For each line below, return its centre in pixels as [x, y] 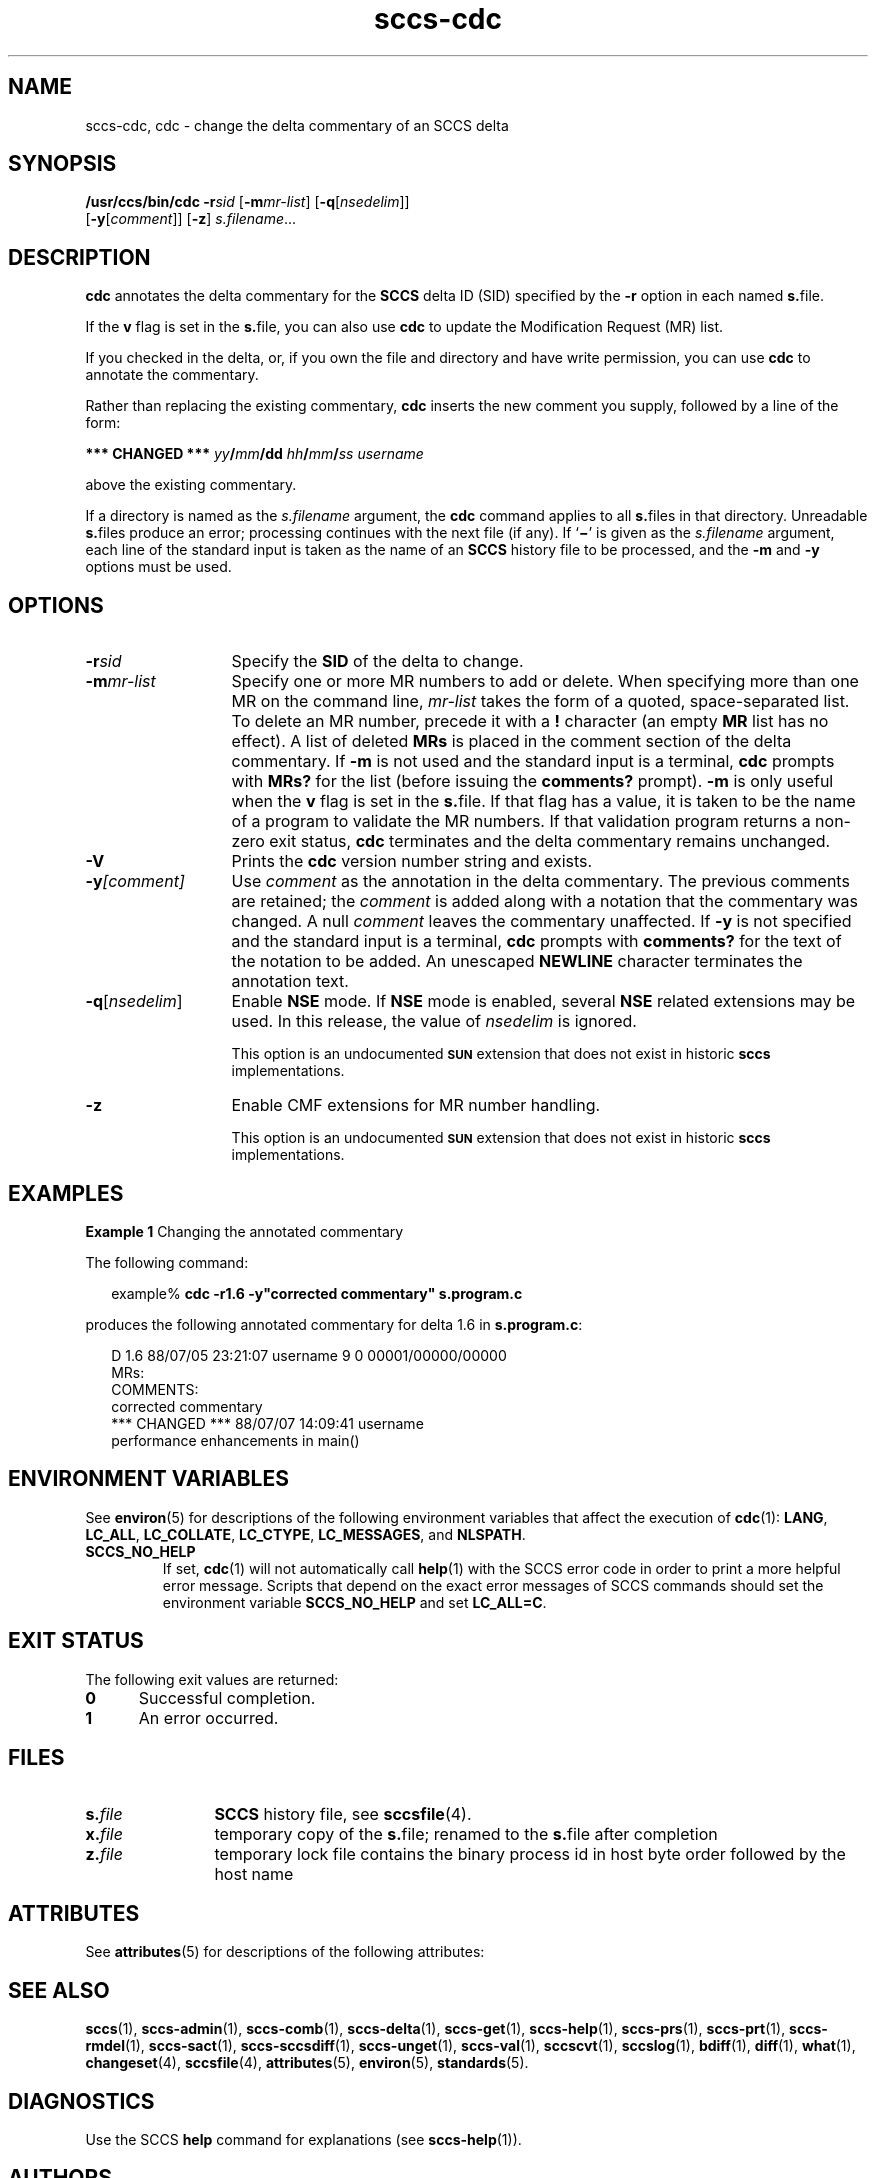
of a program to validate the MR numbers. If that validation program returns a [521, 821]
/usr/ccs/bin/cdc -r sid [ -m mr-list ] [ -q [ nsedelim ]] [247, 202]
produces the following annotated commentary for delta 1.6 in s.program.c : [334, 1324]
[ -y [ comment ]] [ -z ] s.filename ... [191, 219]
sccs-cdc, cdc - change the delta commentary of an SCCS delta [297, 125]
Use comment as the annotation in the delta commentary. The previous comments [540, 881]
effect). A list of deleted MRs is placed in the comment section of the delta [511, 741]
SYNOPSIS [62, 164]
